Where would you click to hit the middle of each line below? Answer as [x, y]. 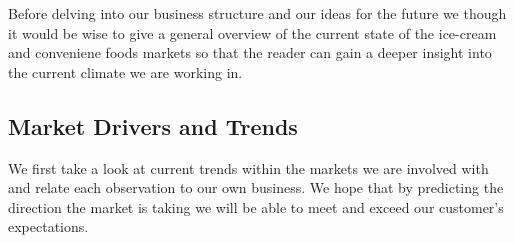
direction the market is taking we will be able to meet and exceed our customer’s [256, 206]
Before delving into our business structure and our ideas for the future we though [257, 13]
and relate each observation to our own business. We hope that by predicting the [256, 187]
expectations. [48, 226]
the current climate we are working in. [125, 71]
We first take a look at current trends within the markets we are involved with [248, 167]
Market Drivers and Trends [153, 125]
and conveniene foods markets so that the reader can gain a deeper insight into [250, 52]
